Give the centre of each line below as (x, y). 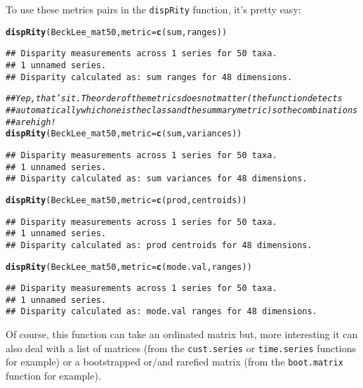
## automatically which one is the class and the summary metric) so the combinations (182, 110)
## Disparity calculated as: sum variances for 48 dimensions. (157, 179)
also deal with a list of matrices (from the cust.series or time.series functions (181, 348)
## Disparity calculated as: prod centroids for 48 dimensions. (159, 245)
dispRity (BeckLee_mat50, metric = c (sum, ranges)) (117, 32)
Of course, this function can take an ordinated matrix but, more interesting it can (182, 334)
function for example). (53, 376)
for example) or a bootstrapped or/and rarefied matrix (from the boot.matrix (174, 362)
